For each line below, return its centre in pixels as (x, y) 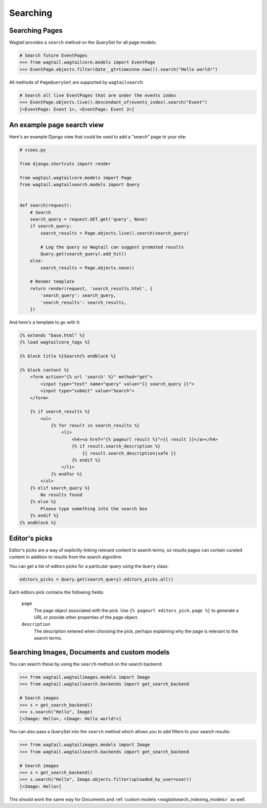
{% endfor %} (67, 474)
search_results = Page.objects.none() (87, 268)
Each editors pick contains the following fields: (57, 592)
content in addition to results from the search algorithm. (66, 557)
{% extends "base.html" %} (52, 335)
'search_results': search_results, (84, 302)
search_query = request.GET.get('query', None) (89, 219)
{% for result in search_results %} (95, 426)
